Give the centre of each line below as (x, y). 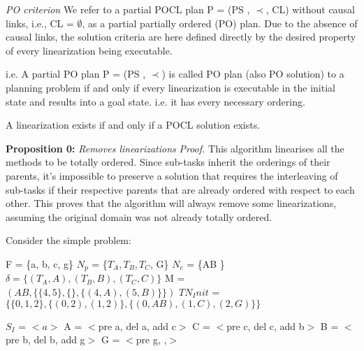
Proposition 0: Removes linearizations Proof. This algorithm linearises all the (175, 148)
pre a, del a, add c (137, 325)
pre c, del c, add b (265, 325)
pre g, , (151, 339)
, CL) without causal (310, 9)
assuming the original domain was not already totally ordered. (139, 216)
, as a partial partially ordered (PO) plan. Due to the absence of (220, 23)
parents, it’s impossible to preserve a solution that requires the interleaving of (172, 175)
